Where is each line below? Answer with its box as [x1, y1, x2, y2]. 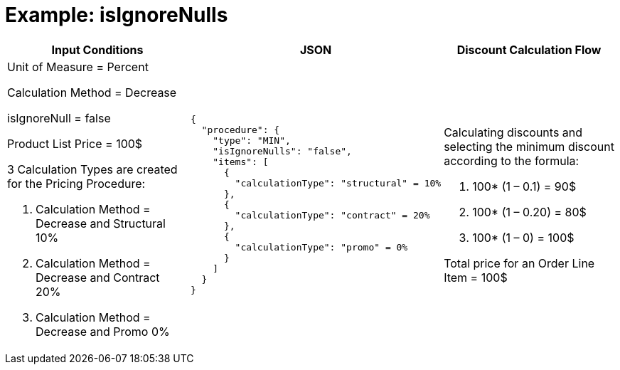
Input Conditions [51, 42, 144, 57]
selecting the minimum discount [444, 139, 614, 154]
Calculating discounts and [444, 125, 583, 139]
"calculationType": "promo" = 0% [235, 242, 408, 253]
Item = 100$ [444, 270, 508, 285]
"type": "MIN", [213, 135, 291, 147]
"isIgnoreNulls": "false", [213, 146, 352, 157]
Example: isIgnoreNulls [5, 3, 228, 27]
